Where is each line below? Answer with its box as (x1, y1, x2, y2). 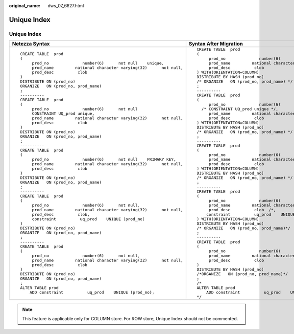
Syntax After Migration (189, 41, 243, 47)
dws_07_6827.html (48, 3, 84, 8)
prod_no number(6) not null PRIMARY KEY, (32, 157, 176, 162)
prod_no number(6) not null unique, (32, 61, 164, 66)
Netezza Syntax (12, 41, 50, 47)
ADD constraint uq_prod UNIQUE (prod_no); (29, 290, 155, 295)
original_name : (9, 3, 41, 8)
